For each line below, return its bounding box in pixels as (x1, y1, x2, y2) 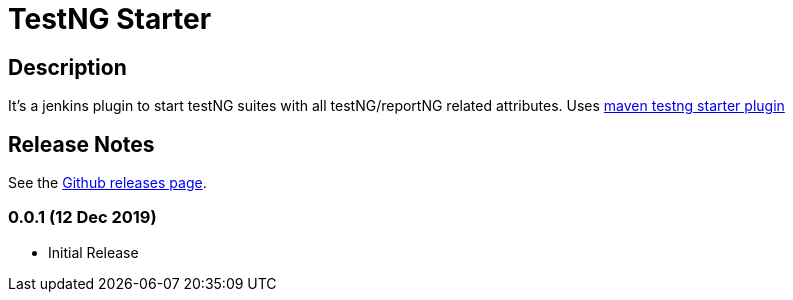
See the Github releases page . (8, 174, 207, 192)
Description (8, 54, 127, 80)
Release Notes (8, 131, 155, 157)
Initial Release (48, 243, 139, 261)
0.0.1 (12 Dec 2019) (8, 207, 157, 228)
